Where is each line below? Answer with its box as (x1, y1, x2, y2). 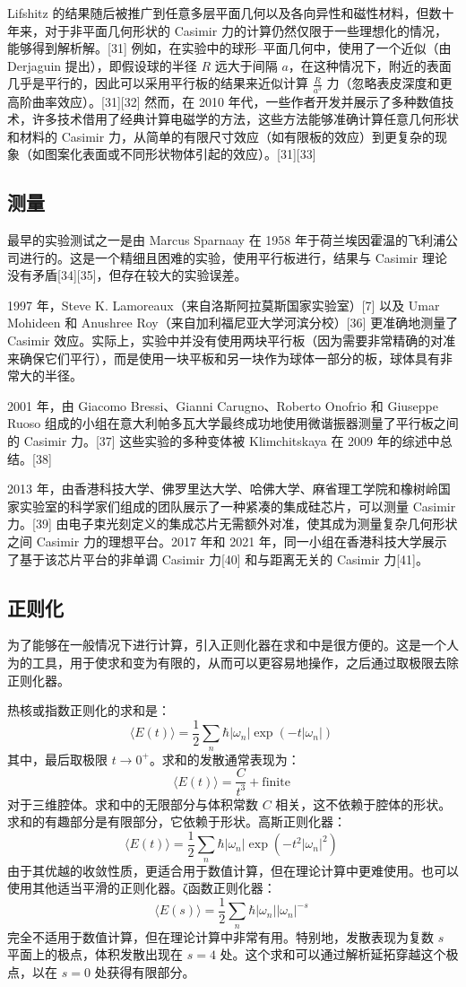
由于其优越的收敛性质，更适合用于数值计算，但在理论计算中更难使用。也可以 (7, 860, 459, 879)
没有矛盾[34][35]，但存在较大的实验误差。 (7, 266, 247, 284)
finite (262, 775, 290, 789)
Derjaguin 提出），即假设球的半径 (7, 56, 197, 74)
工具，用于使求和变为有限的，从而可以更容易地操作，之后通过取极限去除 (31, 652, 459, 671)
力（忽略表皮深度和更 (326, 74, 453, 92)
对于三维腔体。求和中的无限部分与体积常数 (7, 794, 258, 813)
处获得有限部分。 (94, 962, 195, 981)
